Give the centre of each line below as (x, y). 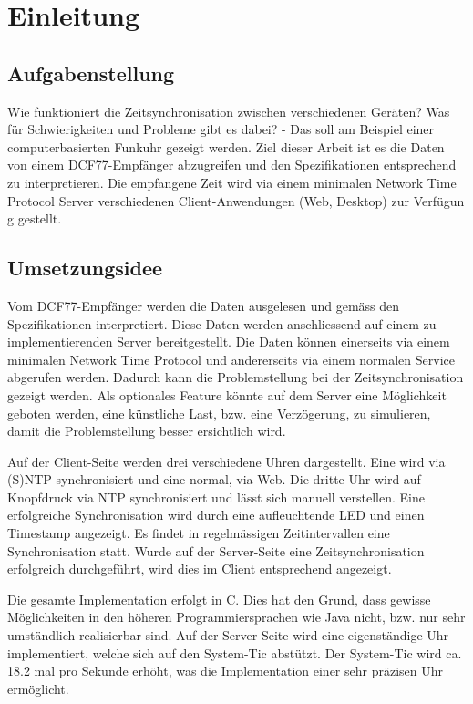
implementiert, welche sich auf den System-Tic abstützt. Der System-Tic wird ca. (235, 652)
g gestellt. (35, 218)
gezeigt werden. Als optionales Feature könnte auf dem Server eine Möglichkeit (227, 394)
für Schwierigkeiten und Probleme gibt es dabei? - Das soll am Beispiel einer (221, 129)
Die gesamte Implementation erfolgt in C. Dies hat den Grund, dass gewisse (219, 599)
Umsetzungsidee (85, 268)
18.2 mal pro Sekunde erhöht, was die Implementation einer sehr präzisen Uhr (226, 671)
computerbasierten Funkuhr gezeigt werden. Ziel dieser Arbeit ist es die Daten (226, 146)
